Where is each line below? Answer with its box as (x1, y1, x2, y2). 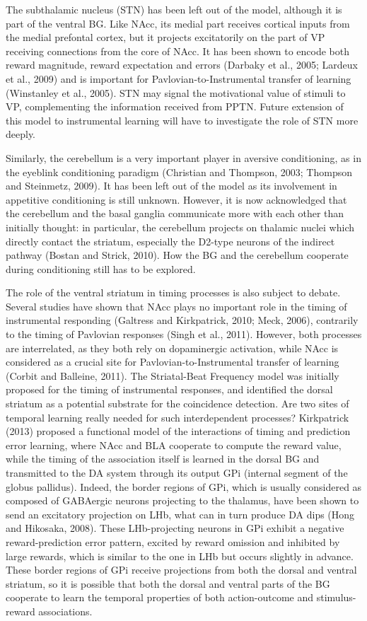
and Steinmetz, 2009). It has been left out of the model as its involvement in (6, 178, 337, 193)
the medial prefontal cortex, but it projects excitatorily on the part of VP (6, 30, 325, 45)
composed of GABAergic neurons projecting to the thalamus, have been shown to (6, 493, 359, 508)
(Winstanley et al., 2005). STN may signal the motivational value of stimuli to (6, 85, 346, 100)
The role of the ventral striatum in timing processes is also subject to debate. (6, 285, 341, 300)
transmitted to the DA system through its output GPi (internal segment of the (6, 465, 348, 480)
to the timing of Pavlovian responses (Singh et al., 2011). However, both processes (6, 327, 362, 342)
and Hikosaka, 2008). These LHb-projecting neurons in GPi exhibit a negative (6, 521, 344, 535)
